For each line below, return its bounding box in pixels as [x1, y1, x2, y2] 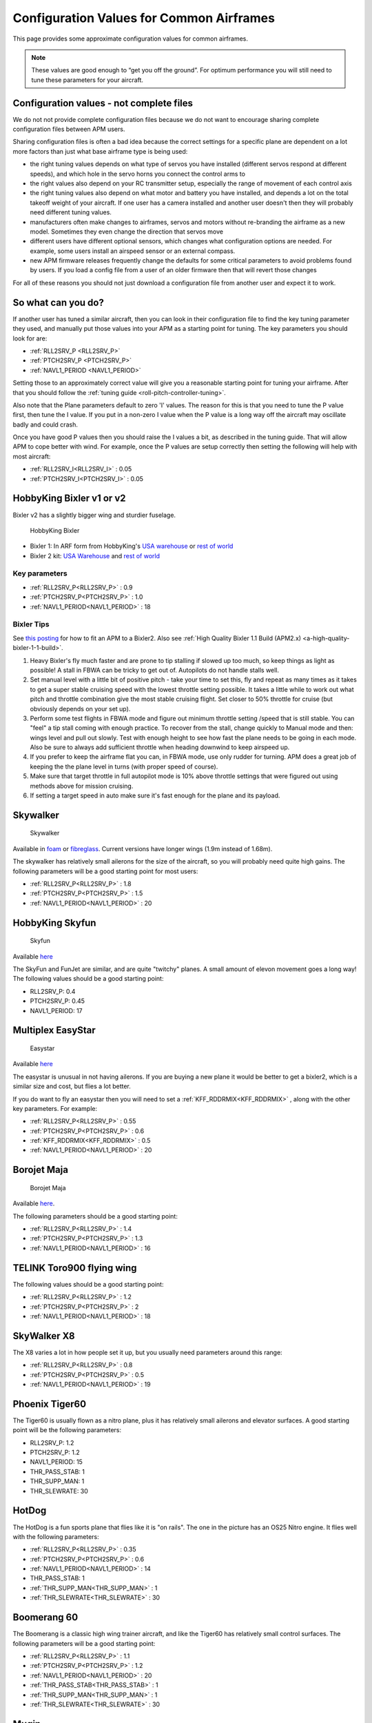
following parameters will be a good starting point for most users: [12, 867, 198, 875]
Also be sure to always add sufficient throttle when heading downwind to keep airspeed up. [30, 743, 290, 751]
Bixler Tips [12, 620, 50, 629]
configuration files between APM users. [12, 125, 125, 134]
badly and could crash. [12, 420, 79, 429]
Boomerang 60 [12, 1611, 79, 1623]
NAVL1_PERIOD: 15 [30, 1458, 83, 1466]
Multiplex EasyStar [12, 1024, 96, 1037]
